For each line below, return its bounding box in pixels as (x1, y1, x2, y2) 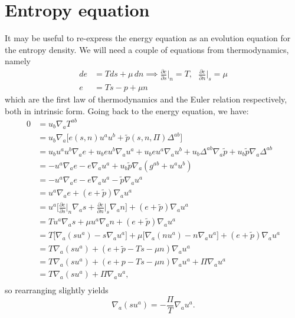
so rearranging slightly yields (5, 284, 109, 296)
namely (5, 55, 31, 67)
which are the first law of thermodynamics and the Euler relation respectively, (5, 93, 287, 105)
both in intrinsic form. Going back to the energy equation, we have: (5, 104, 249, 117)
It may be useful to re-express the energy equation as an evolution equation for (5, 32, 291, 44)
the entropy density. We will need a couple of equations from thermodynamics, (5, 43, 289, 55)
